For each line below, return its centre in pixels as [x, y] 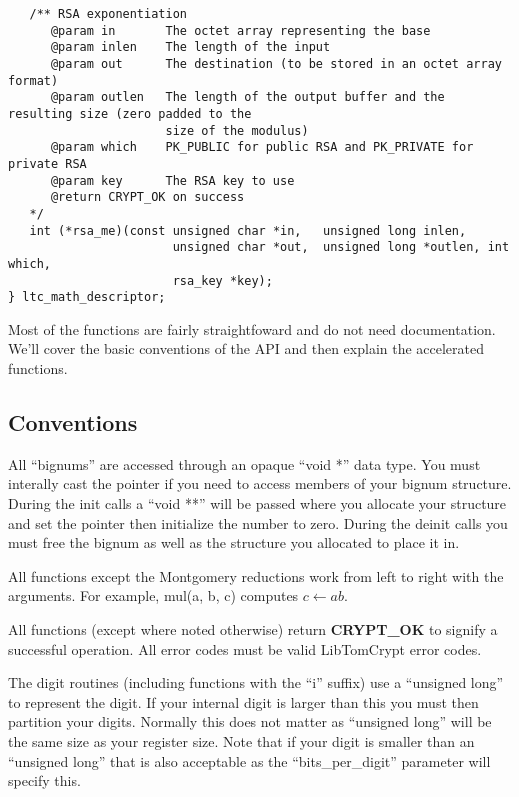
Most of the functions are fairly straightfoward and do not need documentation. [252, 328]
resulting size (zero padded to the [130, 113]
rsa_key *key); [222, 280]
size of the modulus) [237, 130]
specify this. [44, 780]
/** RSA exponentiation [108, 14]
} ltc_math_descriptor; [87, 297]
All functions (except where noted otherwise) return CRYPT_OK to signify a [253, 628]
